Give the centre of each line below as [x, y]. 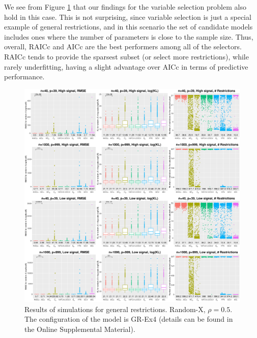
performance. [24, 76]
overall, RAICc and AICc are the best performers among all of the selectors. [123, 47]
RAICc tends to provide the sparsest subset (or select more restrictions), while [126, 56]
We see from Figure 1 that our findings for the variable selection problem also [125, 7]
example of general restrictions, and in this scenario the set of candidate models [128, 27]
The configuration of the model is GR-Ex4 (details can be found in [129, 319]
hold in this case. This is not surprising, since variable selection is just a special [128, 17]
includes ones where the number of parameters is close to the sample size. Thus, [129, 36]
